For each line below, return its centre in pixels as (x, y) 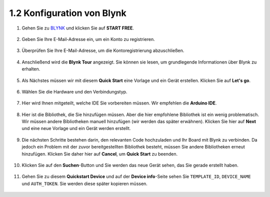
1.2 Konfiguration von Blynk (68, 13)
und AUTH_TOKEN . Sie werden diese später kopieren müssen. (84, 183)
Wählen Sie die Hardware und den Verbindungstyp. (74, 91)
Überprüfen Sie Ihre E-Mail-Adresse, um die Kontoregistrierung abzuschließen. (103, 50)
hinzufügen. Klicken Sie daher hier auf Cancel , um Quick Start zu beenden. (99, 154)
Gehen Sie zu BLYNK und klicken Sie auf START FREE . (78, 28)
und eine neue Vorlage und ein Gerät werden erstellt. (76, 128)
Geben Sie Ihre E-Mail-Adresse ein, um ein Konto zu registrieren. (88, 39)
